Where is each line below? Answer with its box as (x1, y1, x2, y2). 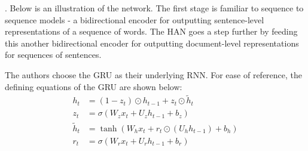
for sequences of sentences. (5, 48, 102, 61)
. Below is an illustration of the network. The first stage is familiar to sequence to (5, 2, 304, 14)
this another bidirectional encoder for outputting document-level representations (5, 36, 299, 49)
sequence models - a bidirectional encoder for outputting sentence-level (5, 13, 264, 26)
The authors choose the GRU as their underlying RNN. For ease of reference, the (5, 68, 303, 81)
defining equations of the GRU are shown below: (5, 80, 182, 93)
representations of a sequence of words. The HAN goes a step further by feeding (5, 25, 298, 38)
